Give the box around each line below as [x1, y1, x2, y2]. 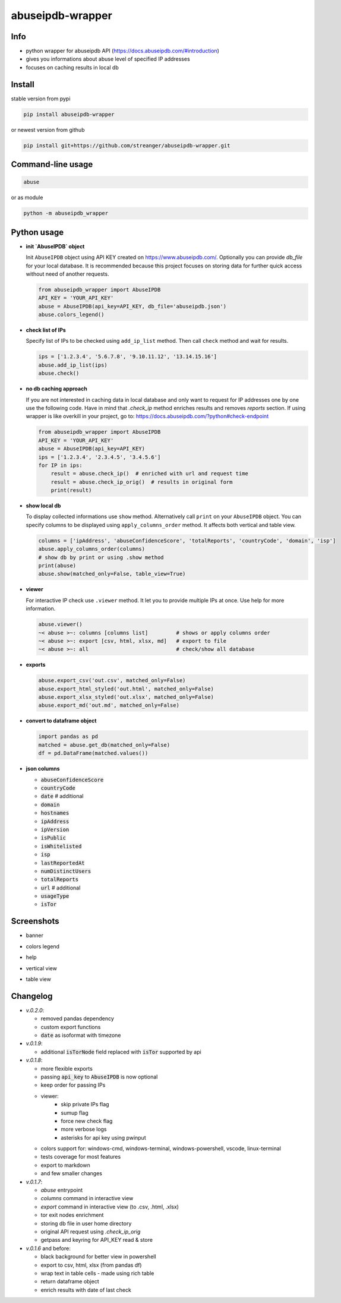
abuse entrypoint [40, 1187, 83, 1194]
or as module [11, 194, 43, 201]
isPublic [40, 835, 67, 841]
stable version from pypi [11, 95, 71, 102]
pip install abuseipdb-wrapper [23, 111, 115, 118]
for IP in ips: [38, 462, 83, 469]
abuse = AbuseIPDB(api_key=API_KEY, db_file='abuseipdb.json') [38, 303, 227, 310]
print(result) [50, 487, 92, 494]
